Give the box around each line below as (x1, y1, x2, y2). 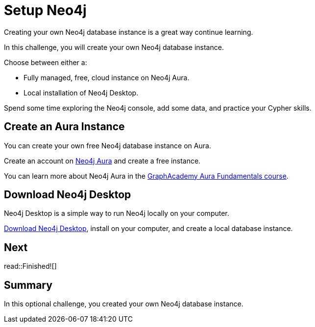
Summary (4, 279, 52, 291)
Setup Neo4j (4, 2, 87, 19)
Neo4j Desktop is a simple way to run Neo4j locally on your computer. (4, 209, 229, 218)
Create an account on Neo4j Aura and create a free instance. (4, 156, 201, 165)
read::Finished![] (4, 262, 57, 271)
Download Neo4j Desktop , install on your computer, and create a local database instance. (4, 224, 293, 233)
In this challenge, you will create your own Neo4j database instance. (4, 43, 224, 51)
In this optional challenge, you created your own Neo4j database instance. (4, 300, 243, 308)
